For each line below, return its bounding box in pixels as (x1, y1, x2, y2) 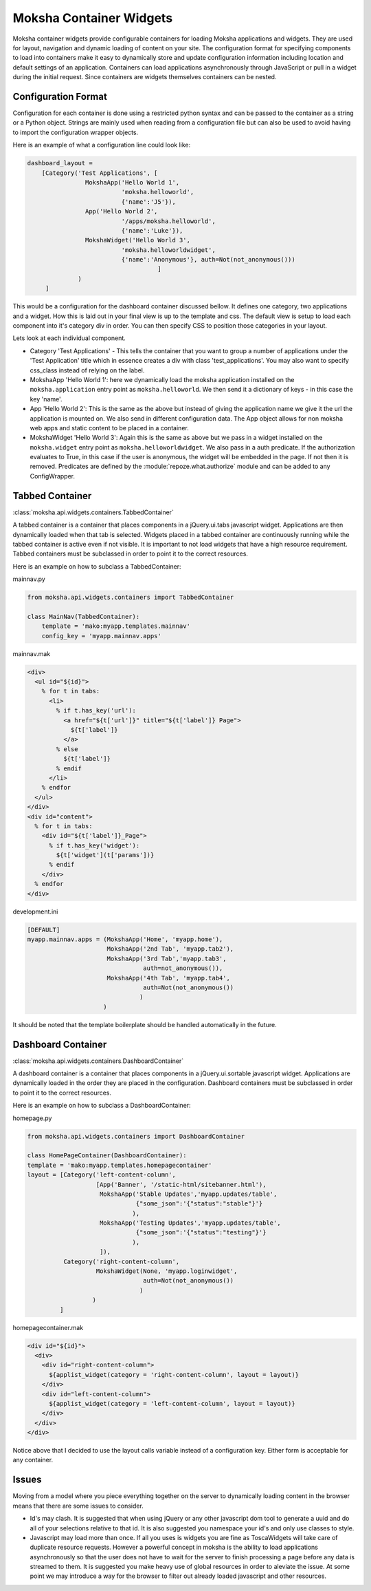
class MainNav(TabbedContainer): (27, 613, 140, 620)
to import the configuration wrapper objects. (12, 128, 139, 136)
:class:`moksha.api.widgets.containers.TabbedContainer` (12, 508, 175, 516)
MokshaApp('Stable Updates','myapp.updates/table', (100, 1190, 278, 1198)
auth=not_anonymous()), (143, 965, 223, 972)
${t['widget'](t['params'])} (56, 851, 155, 859)
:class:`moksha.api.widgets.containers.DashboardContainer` (12, 1057, 184, 1065)
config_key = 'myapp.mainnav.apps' (41, 632, 161, 640)
